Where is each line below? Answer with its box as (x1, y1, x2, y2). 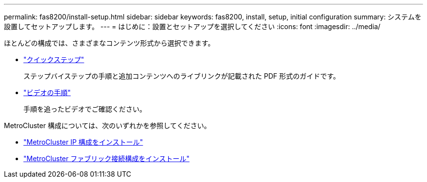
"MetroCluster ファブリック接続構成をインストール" (23, 154, 190, 163)
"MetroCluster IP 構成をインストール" (23, 138, 143, 146)
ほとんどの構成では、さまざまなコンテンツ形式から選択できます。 (4, 39, 215, 47)
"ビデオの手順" (23, 88, 71, 97)
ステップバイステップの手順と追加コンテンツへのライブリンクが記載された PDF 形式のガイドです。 (23, 72, 340, 80)
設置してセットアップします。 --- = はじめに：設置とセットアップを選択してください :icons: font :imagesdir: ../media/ (4, 22, 381, 31)
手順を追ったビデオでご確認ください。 (23, 105, 146, 113)
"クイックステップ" (23, 55, 84, 64)
